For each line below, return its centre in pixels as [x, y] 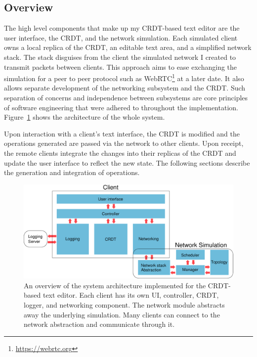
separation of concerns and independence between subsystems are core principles [126, 98]
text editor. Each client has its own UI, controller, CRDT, [131, 295]
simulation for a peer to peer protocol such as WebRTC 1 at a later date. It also [124, 77]
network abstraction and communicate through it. [99, 324]
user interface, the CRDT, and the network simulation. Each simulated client [121, 37]
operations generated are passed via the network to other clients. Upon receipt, [124, 143]
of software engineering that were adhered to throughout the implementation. [121, 107]
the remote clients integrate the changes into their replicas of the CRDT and [120, 153]
